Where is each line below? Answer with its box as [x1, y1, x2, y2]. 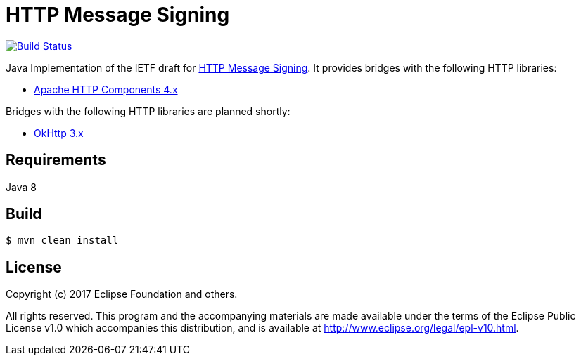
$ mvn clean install [6, 235, 119, 247]
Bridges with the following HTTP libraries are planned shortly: [6, 105, 290, 117]
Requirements [6, 151, 106, 169]
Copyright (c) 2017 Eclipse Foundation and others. [6, 288, 238, 301]
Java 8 [6, 180, 37, 193]
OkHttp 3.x [34, 126, 84, 139]
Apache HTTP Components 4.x [34, 83, 178, 96]
